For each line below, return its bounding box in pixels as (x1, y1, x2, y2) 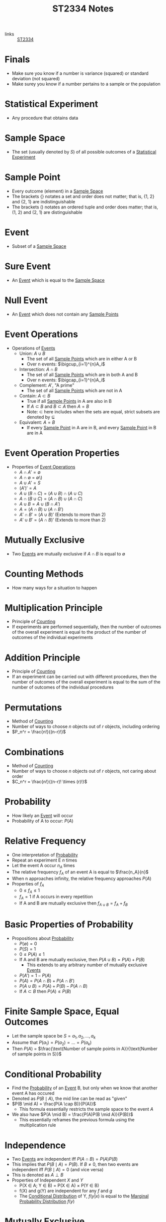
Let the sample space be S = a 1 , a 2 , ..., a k (11, 1033, 96, 1040)
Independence (4, 1140, 66, 1151)
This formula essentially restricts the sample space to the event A (19, 1106, 154, 1112)
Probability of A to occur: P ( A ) (11, 818, 74, 824)
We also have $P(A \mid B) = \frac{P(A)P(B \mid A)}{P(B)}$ (11, 1111, 134, 1117)
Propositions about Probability (11, 935, 74, 941)
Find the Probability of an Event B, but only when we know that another (11, 1085, 158, 1091)
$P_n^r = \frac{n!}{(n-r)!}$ (11, 729, 66, 735)
